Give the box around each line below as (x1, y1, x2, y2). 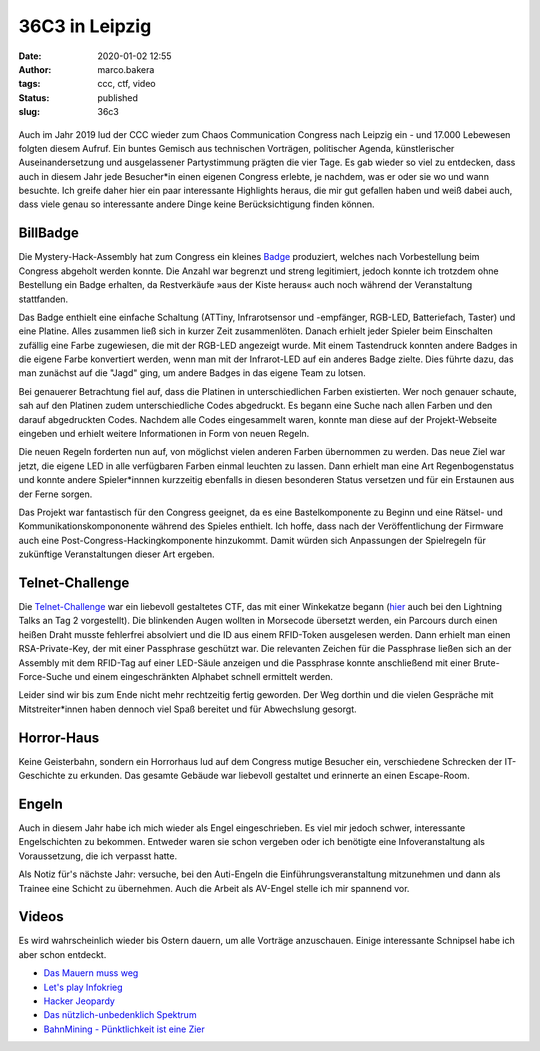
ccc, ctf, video (97, 78, 156, 90)
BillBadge (18, 225, 80, 242)
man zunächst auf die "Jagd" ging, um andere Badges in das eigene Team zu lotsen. (18, 367, 366, 379)
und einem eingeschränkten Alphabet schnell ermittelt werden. (74, 671, 334, 683)
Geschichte (18, 770, 66, 782)
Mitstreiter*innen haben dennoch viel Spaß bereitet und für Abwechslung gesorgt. (18, 703, 357, 715)
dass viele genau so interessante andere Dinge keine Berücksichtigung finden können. (18, 198, 375, 210)
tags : (18, 78, 41, 90)
